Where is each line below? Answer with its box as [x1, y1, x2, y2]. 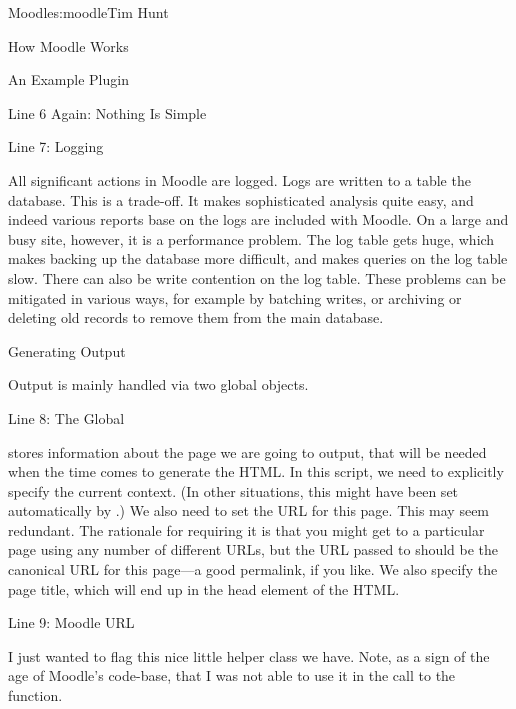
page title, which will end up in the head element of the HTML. [8, 578, 400, 599]
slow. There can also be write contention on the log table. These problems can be [8, 267, 506, 288]
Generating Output [8, 340, 126, 361]
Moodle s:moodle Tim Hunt [8, 2, 169, 22]
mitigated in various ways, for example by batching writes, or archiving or [8, 287, 462, 308]
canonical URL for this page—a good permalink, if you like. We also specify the [8, 559, 498, 580]
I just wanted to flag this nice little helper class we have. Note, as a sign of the [8, 645, 490, 666]
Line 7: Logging [8, 136, 104, 157]
